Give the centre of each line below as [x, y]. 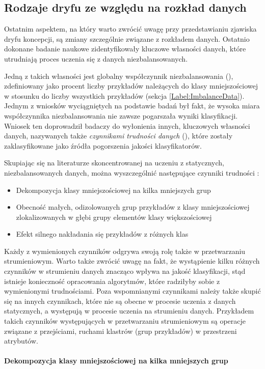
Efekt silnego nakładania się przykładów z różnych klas [102, 234]
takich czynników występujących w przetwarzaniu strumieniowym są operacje [125, 321]
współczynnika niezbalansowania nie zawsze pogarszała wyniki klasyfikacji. [121, 115]
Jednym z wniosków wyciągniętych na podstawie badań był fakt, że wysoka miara [132, 106]
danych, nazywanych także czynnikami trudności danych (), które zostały [118, 136]
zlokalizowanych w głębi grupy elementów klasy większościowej [114, 217]
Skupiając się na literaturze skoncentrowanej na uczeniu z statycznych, [114, 163]
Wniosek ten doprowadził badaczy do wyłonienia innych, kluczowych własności [127, 125]
